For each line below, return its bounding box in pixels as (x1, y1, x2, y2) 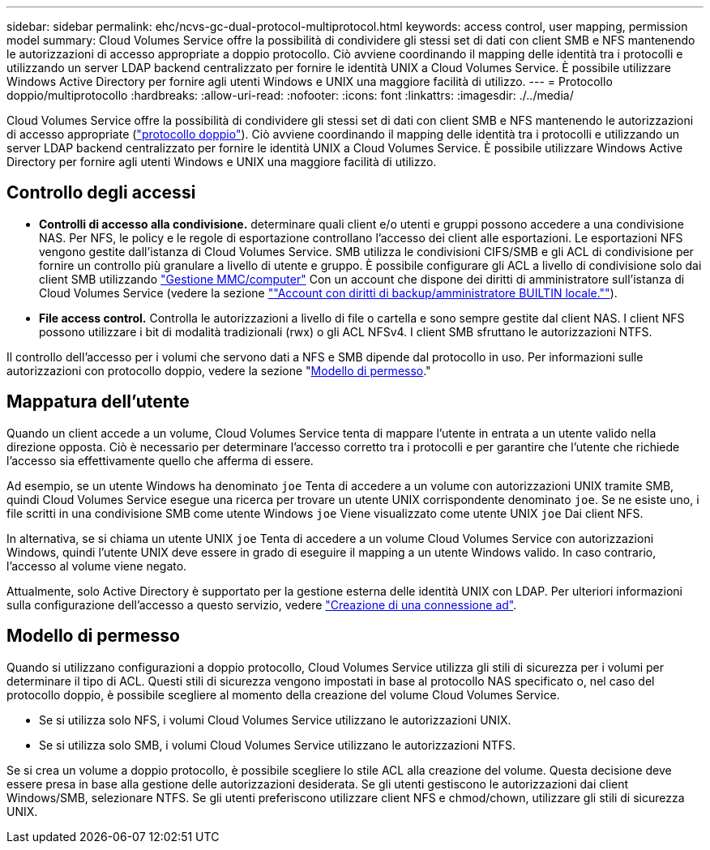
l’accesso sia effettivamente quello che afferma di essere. (6, 453, 314, 468)
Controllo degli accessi (6, 182, 196, 203)
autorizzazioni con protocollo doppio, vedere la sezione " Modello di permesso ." (6, 363, 431, 378)
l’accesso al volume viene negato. (6, 558, 187, 573)
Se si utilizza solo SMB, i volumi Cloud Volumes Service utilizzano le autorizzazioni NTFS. (39, 737, 516, 752)
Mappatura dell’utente (6, 391, 190, 412)
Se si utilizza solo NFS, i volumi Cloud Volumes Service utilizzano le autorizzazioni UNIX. (39, 712, 511, 727)
